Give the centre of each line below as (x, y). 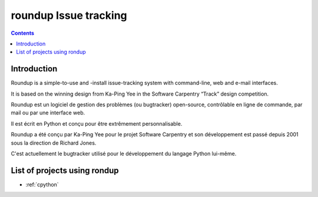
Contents (23, 33)
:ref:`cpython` (42, 184)
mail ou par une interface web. (48, 113)
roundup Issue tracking (69, 15)
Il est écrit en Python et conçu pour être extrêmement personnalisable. (97, 123)
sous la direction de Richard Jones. (54, 143)
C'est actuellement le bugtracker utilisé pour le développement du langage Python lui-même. (124, 153)
